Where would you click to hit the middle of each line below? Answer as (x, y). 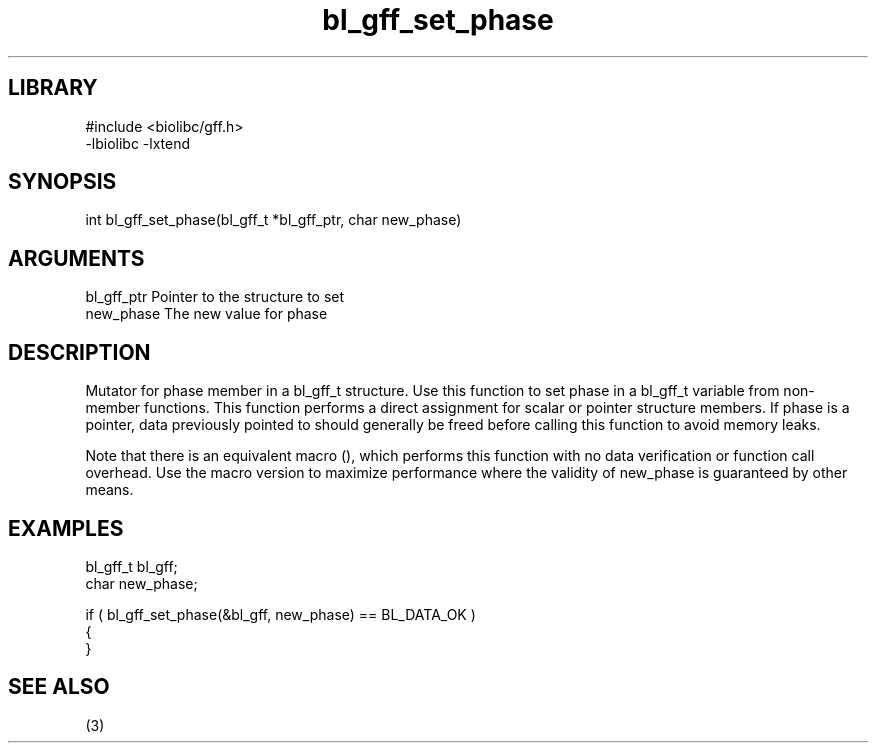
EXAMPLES (66, 528)
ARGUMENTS (76, 258)
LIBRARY (53, 88)
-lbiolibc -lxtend (138, 143)
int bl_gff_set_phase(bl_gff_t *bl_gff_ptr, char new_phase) (273, 220)
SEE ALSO (59, 687)
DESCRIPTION (79, 352)
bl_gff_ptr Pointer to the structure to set (215, 297)
